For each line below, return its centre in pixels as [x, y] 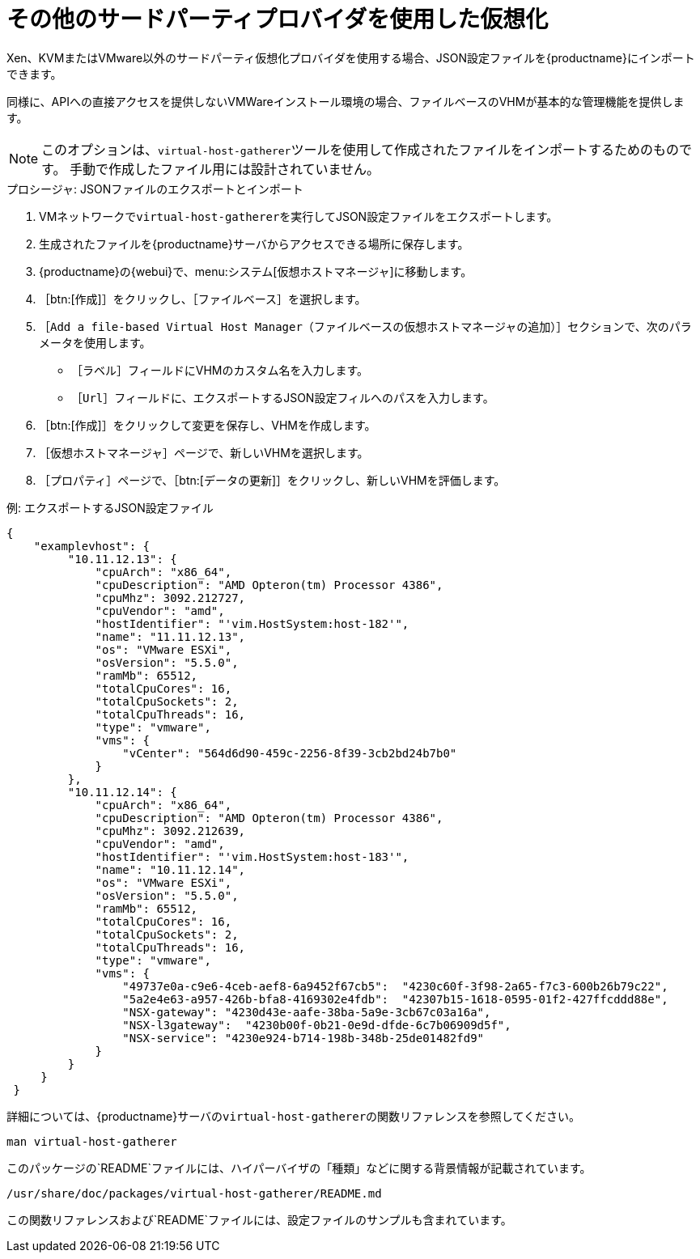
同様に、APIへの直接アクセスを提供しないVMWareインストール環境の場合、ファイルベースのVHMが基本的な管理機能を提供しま [346, 101]
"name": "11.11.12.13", [170, 636]
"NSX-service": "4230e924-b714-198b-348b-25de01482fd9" [303, 1038]
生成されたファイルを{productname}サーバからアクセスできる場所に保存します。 [254, 244]
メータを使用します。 [95, 342]
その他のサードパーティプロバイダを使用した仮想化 [278, 19]
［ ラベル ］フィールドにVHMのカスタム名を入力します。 [220, 370]
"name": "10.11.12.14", [170, 869]
